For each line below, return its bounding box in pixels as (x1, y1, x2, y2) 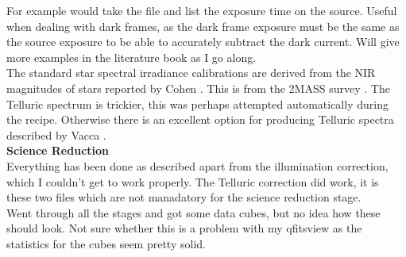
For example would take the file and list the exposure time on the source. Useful (6, 2, 397, 18)
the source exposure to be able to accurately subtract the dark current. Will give (6, 33, 400, 50)
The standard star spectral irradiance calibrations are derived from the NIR (6, 64, 376, 81)
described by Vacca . (6, 126, 106, 143)
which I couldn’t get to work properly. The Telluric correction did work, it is (6, 173, 379, 190)
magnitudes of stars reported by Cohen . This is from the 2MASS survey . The (6, 79, 390, 96)
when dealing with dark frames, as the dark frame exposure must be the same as (6, 17, 400, 34)
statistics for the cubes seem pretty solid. (6, 235, 206, 251)
